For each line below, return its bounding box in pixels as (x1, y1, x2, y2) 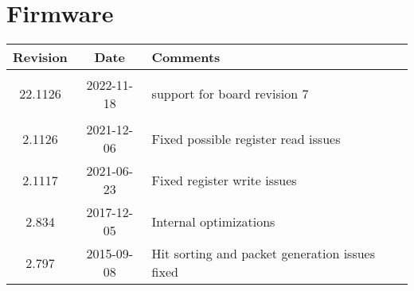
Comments (151, 48, 221, 67)
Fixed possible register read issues (151, 129, 341, 148)
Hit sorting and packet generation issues (151, 244, 376, 263)
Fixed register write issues (151, 170, 297, 189)
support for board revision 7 (151, 84, 309, 103)
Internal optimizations (151, 211, 275, 231)
